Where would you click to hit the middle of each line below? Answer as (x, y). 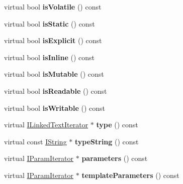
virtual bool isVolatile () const (53, 7)
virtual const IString (35, 141)
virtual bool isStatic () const (50, 23)
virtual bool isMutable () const (54, 74)
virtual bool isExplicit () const (53, 40)
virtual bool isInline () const (50, 57)
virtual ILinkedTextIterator (46, 125)
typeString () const (107, 141)
